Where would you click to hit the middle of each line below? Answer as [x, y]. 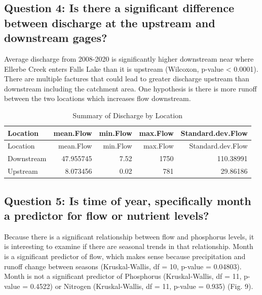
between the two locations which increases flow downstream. [98, 98]
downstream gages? [56, 38]
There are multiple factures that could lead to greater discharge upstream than [127, 79]
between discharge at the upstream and [110, 22]
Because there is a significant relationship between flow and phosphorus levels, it [129, 236]
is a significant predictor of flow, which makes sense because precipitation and [125, 256]
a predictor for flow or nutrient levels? [107, 215]
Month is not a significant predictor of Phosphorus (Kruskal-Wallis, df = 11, [123, 276]
